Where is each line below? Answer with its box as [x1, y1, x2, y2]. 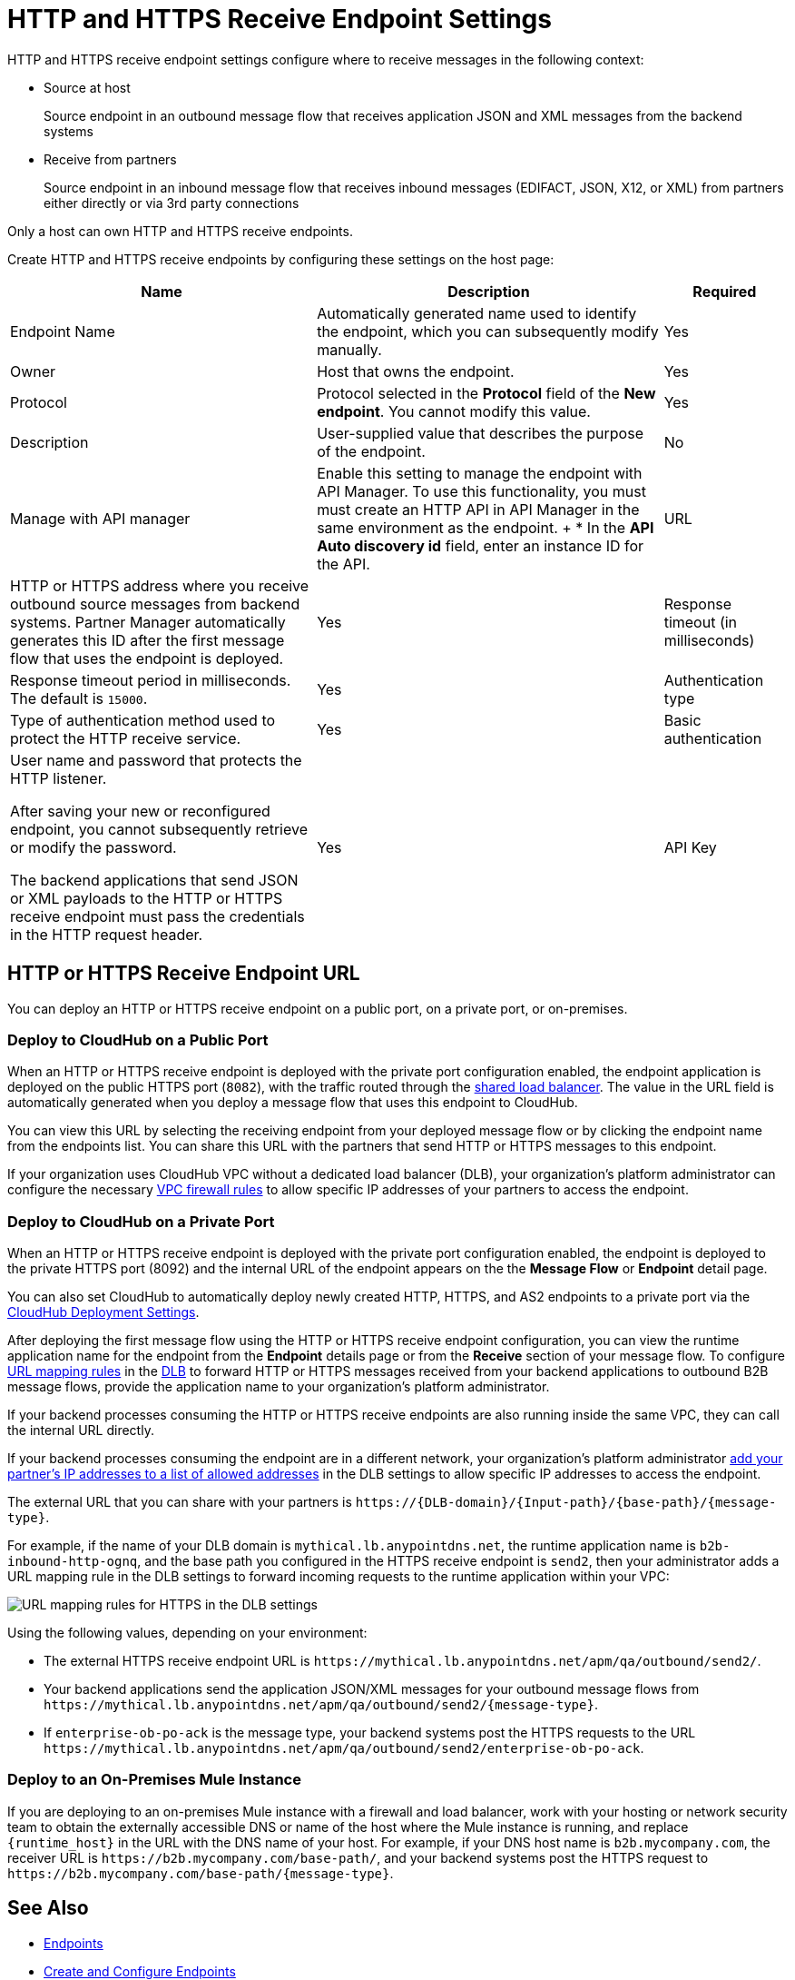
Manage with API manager [10, 509, 191, 528]
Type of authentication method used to [10, 710, 276, 729]
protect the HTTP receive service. [10, 728, 241, 747]
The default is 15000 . [10, 688, 148, 708]
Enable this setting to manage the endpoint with [317, 463, 643, 482]
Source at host [44, 79, 131, 95]
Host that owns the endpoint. [317, 361, 515, 381]
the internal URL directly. [7, 1422, 154, 1439]
